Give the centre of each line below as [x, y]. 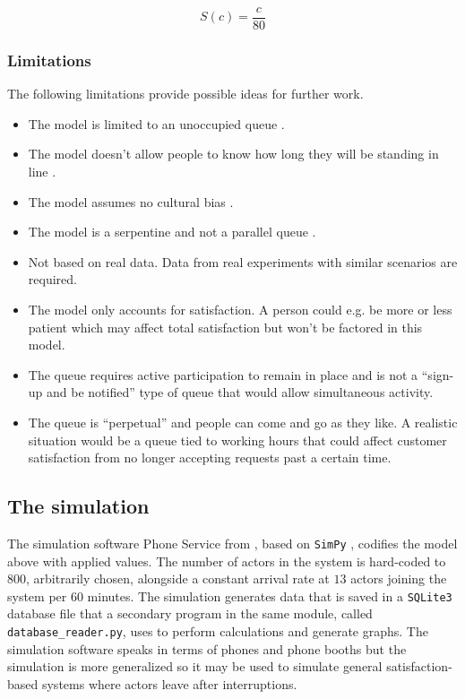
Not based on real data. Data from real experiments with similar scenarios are [243, 261]
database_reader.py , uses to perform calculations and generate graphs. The [218, 631]
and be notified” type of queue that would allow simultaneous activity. [240, 392]
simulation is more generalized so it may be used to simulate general [195, 666]
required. [52, 279]
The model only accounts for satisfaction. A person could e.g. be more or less [240, 310]
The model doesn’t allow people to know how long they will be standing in [233, 154]
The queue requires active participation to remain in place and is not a [223, 374]
